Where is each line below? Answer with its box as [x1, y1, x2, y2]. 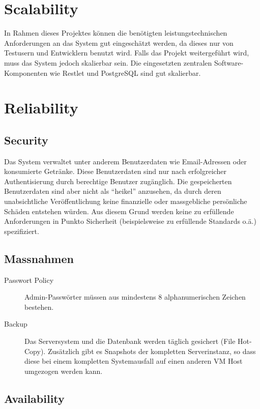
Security [4, 132, 48, 148]
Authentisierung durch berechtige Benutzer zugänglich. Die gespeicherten [4, 176, 232, 186]
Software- [214, 57, 244, 68]
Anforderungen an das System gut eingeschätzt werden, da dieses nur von [4, 37, 234, 48]
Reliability [4, 97, 78, 118]
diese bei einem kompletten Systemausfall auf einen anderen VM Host [24, 356, 243, 366]
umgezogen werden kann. [24, 365, 103, 376]
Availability [4, 390, 65, 406]
